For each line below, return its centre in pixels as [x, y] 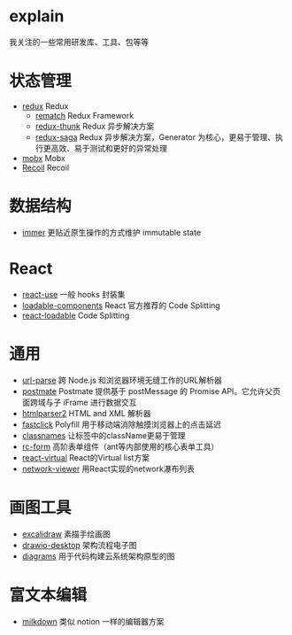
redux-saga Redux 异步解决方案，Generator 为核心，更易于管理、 [155, 137]
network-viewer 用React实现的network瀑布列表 [108, 469]
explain [37, 16]
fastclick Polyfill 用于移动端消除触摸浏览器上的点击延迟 [121, 424]
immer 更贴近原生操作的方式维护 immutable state [111, 232]
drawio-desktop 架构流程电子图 [79, 545]
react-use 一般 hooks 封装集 [73, 294]
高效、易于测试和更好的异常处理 [109, 148]
